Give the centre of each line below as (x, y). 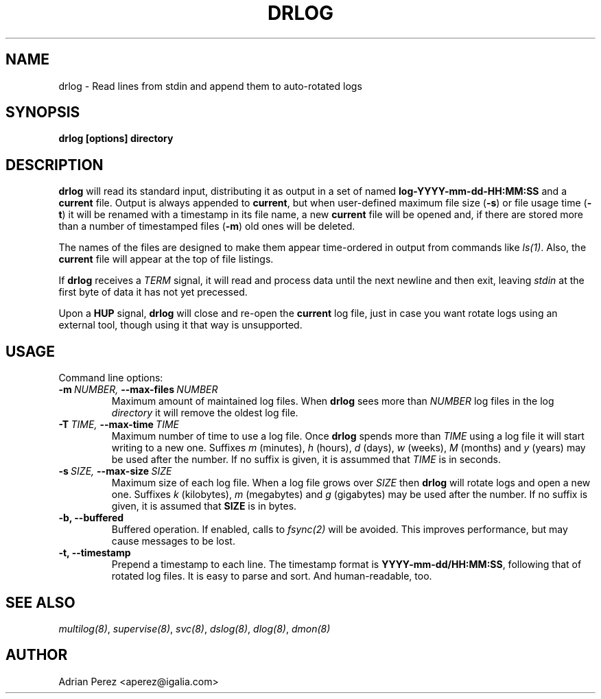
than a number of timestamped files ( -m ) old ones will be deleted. (207, 226)
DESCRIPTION (55, 165)
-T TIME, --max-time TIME (119, 425)
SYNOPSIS (43, 112)
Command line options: (111, 378)
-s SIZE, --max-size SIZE (115, 471)
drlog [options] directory (116, 139)
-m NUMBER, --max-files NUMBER (138, 390)
